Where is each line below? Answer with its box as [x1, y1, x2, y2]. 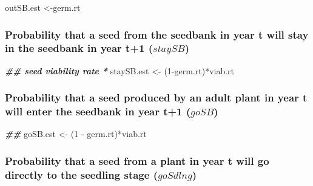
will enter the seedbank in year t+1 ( [5, 104, 191, 119]
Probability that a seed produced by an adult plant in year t [5, 90, 308, 105]
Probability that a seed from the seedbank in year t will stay [5, 27, 309, 42]
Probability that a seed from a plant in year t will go [5, 153, 269, 168]
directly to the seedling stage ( [5, 167, 158, 182]
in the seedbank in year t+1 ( [5, 40, 153, 56]
